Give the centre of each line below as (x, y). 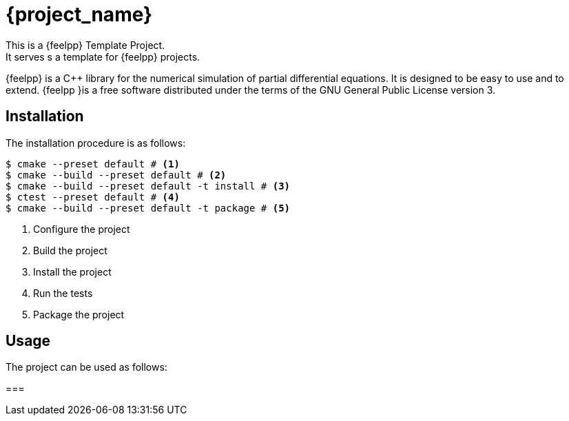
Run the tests (63, 293)
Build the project (70, 250)
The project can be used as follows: (86, 367)
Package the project (79, 314)
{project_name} (79, 14)
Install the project (72, 271)
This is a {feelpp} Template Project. (85, 45)
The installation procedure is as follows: (96, 143)
